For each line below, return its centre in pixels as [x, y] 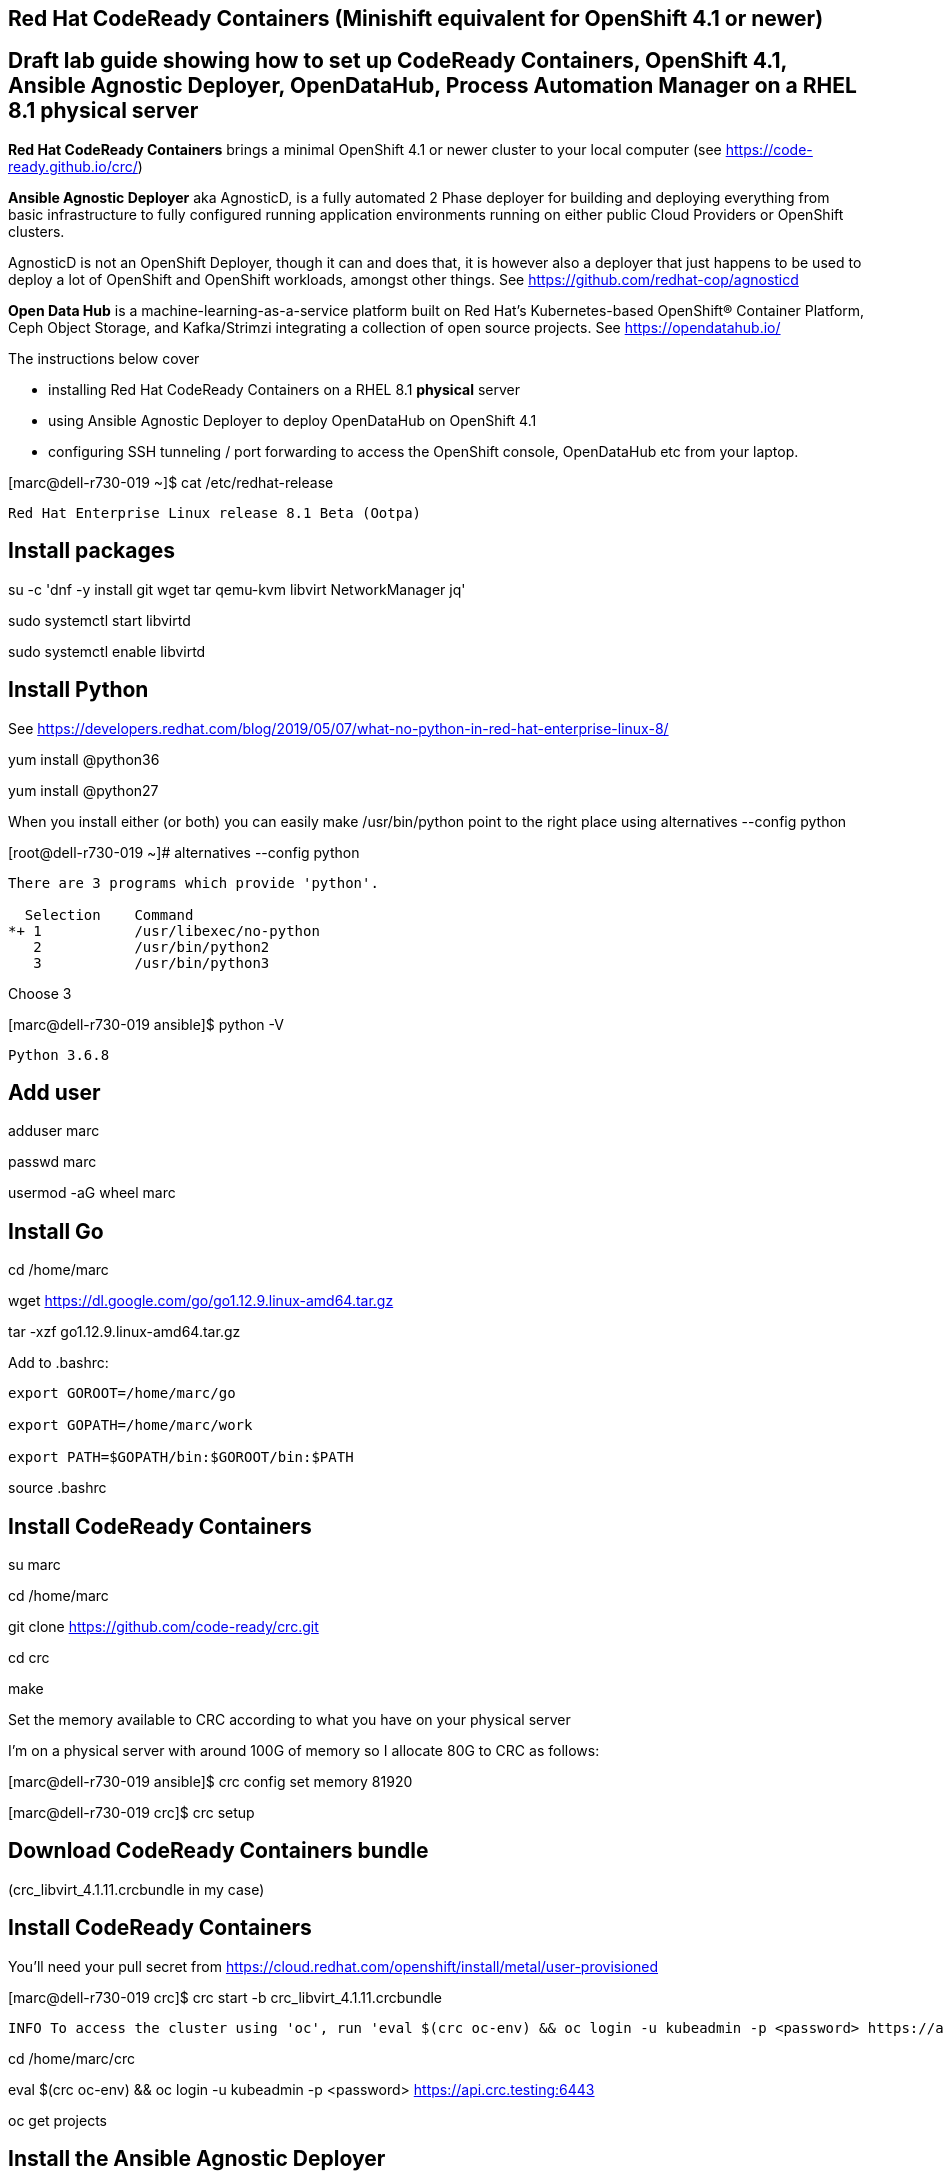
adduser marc [54, 1131]
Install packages [91, 551]
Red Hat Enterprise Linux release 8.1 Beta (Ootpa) [215, 512]
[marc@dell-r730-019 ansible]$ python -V [146, 1024]
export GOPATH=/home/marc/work [130, 1425]
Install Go [56, 1231]
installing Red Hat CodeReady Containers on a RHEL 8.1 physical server [284, 389]
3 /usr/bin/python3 [151, 962]
